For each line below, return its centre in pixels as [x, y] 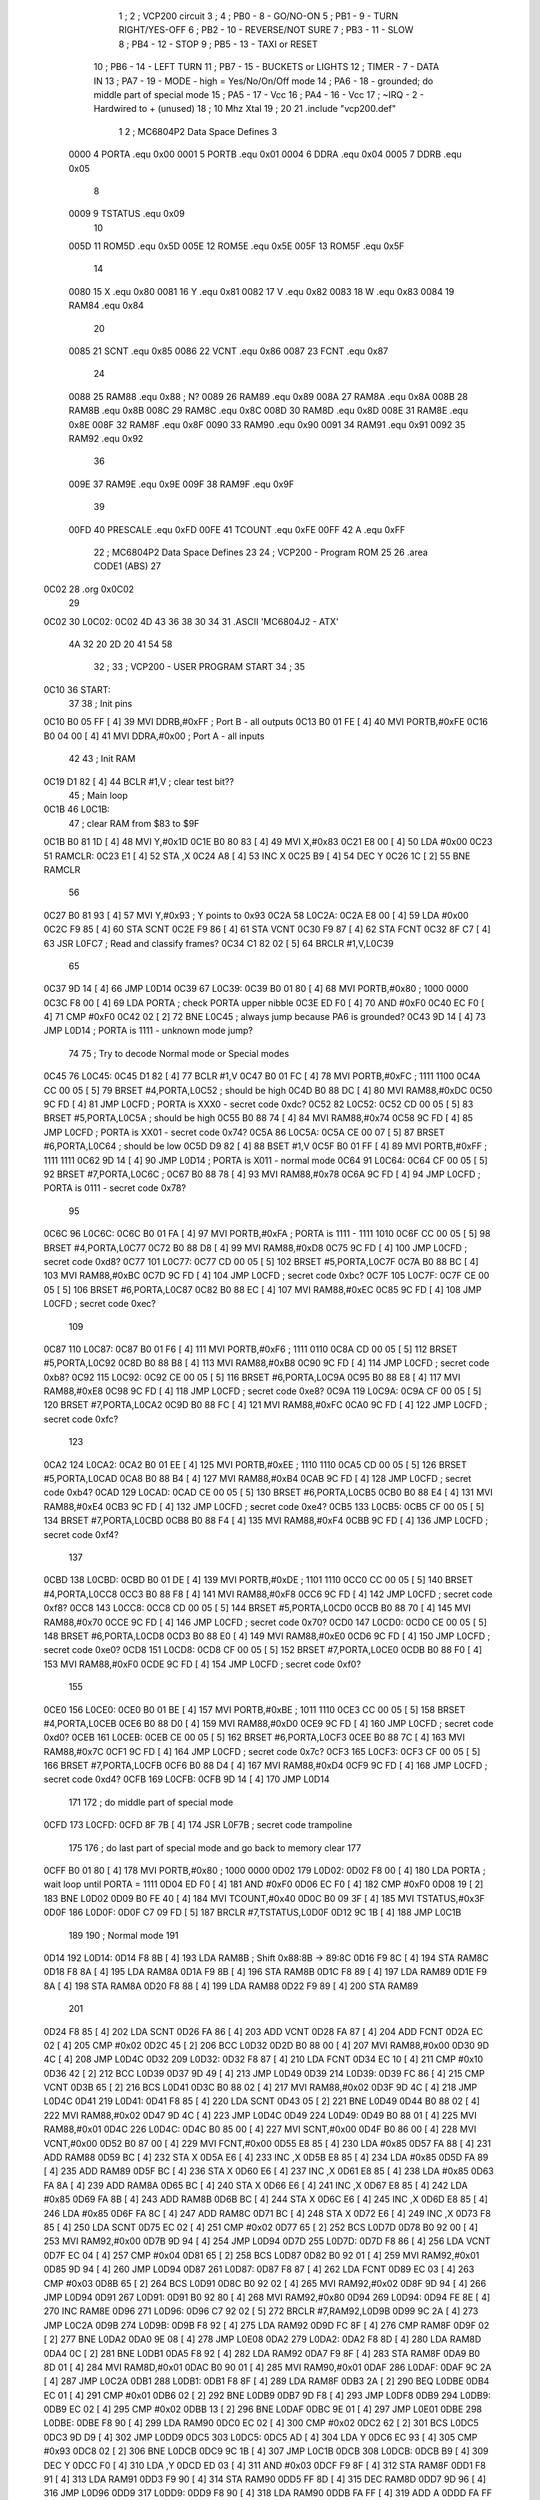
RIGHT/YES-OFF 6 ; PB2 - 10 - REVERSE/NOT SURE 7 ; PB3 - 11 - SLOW [266, 30]
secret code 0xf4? [81, 1534]
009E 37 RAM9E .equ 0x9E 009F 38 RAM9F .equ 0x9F [181, 484]
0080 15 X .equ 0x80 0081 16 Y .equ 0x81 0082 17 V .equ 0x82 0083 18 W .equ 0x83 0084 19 [261, 291]
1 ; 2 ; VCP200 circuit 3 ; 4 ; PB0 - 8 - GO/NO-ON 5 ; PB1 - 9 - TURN [258, 16]
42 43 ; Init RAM [102, 759]
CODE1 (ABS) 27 [127, 566]
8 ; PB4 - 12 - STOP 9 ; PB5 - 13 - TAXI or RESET [218, 44]
